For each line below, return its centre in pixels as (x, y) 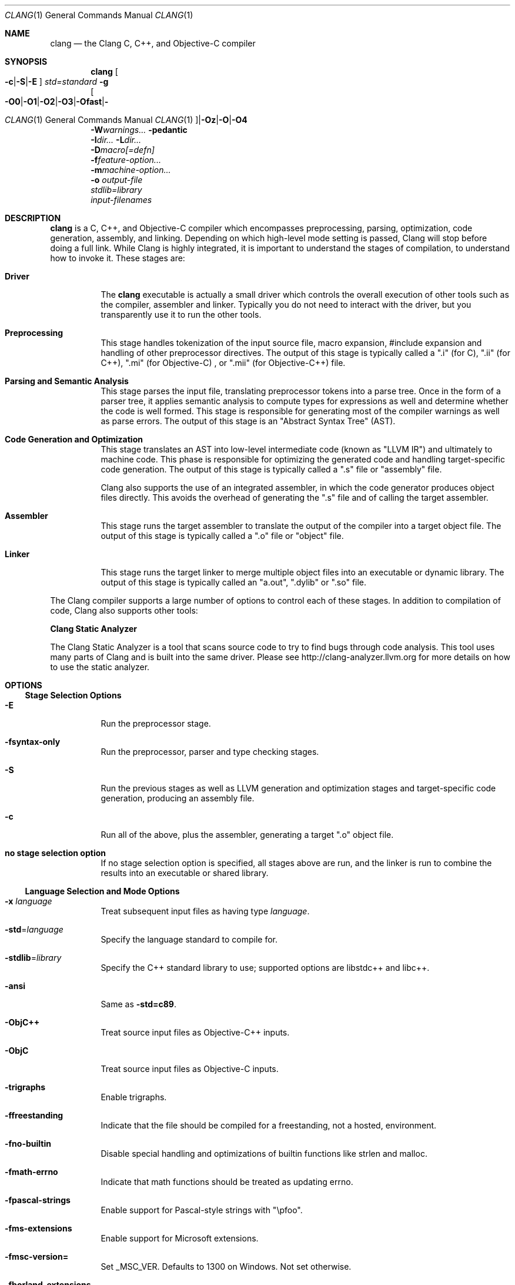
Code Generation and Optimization (74, 439)
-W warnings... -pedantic (139, 130)
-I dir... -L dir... (116, 140)
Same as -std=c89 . (138, 1004)
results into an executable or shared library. (185, 873)
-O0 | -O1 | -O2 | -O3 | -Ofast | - (57, 101)
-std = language (34, 929)
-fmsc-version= (37, 1256)
